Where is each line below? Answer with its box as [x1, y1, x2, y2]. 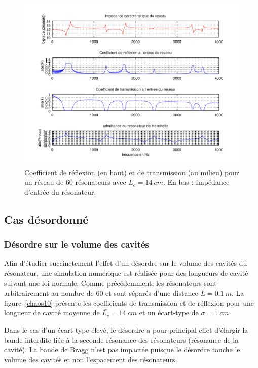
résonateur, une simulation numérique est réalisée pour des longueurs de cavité [4, 267, 248, 278]
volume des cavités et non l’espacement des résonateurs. [4, 354, 177, 364]
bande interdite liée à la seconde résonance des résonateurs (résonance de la [4, 334, 239, 345]
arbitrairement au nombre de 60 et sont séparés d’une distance [4, 288, 198, 298]
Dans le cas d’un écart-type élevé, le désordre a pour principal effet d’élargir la [4, 324, 248, 335]
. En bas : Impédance [163, 177, 230, 187]
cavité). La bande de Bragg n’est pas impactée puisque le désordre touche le [4, 344, 240, 355]
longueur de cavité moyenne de [4, 307, 100, 318]
